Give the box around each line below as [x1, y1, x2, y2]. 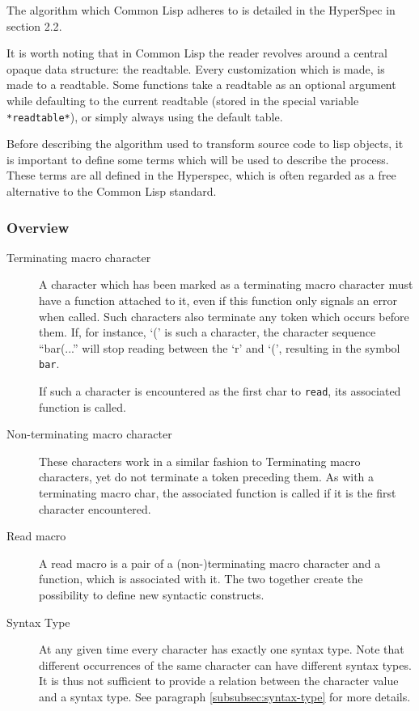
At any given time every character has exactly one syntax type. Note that [39, 641, 404, 658]
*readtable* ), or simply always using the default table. [6, 108, 283, 125]
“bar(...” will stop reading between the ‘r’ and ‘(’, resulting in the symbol [39, 339, 400, 356]
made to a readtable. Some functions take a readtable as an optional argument [6, 76, 396, 93]
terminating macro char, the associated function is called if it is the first [39, 485, 396, 502]
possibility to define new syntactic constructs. [39, 586, 265, 603]
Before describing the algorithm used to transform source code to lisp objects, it [6, 135, 404, 152]
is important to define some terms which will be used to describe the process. [6, 150, 389, 167]
